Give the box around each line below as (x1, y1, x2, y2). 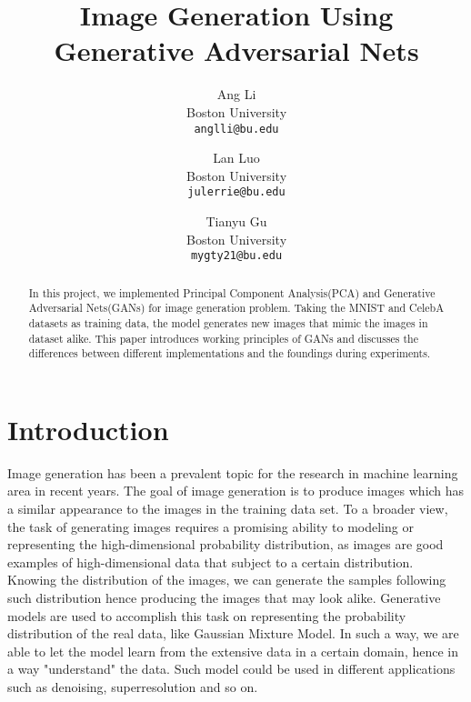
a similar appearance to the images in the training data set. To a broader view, (7, 499, 448, 518)
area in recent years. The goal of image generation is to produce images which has (7, 481, 465, 500)
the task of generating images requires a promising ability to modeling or (7, 516, 414, 536)
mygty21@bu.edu (190, 249, 283, 263)
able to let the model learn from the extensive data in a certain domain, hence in (7, 641, 459, 660)
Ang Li (216, 85, 256, 104)
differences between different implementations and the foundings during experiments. (28, 346, 431, 361)
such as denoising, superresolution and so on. (7, 677, 258, 696)
